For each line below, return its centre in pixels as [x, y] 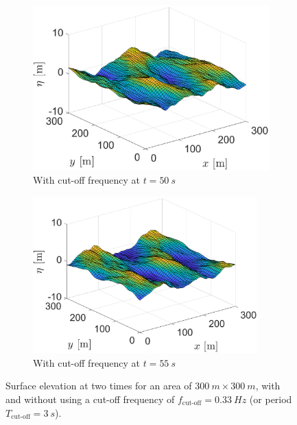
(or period [271, 399]
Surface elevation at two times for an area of [99, 386]
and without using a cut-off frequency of [90, 399]
